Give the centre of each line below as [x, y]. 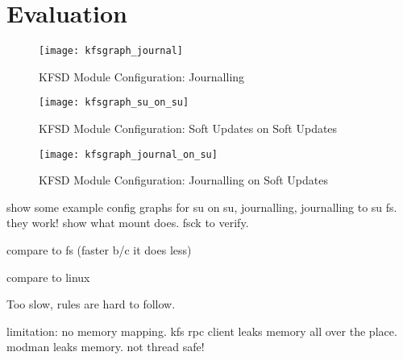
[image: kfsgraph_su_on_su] [114, 103]
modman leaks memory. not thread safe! [106, 347]
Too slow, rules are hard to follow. [91, 304]
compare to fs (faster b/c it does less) [99, 250]
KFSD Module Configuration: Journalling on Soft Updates [184, 180]
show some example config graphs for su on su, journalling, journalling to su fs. [202, 207]
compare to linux [48, 277]
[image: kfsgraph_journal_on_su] [128, 154]
